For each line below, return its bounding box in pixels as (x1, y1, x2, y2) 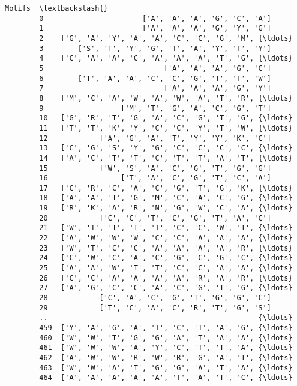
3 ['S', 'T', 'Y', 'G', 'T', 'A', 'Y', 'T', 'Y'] (39, 44, 271, 53)
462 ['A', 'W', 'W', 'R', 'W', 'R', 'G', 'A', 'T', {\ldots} (39, 353, 293, 362)
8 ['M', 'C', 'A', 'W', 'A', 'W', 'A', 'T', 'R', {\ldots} (39, 94, 293, 102)
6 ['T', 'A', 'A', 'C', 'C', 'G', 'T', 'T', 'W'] (39, 74, 271, 83)
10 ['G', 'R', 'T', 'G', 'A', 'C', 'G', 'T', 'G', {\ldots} (39, 114, 293, 123)
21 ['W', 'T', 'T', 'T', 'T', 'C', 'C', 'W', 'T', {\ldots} (39, 224, 293, 233)
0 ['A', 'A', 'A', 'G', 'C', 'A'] (39, 14, 271, 23)
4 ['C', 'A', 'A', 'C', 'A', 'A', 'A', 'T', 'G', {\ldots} (39, 54, 293, 63)
